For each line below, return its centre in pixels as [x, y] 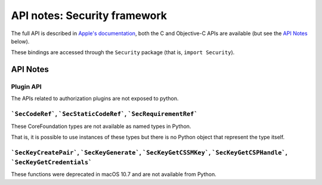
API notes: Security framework [89, 15]
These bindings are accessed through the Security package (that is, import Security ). [123, 52]
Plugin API [26, 87]
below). [20, 41]
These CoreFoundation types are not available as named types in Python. [101, 126]
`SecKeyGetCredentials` [52, 162]
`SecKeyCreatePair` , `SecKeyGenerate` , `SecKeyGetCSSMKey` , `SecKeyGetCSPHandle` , [149, 152]
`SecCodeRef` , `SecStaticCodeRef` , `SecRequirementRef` [104, 114]
